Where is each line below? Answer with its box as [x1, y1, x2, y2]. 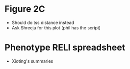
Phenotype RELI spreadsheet [4, 42, 126, 53]
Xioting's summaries [11, 58, 53, 64]
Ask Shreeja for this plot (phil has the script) [11, 24, 101, 30]
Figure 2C [4, 3, 45, 15]
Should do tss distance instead [11, 20, 75, 25]
